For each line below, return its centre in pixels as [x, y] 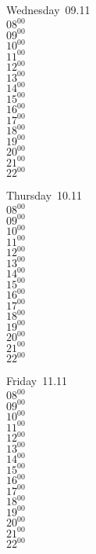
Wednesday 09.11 [48, 9]
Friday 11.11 [37, 381]
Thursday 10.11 [44, 195]
